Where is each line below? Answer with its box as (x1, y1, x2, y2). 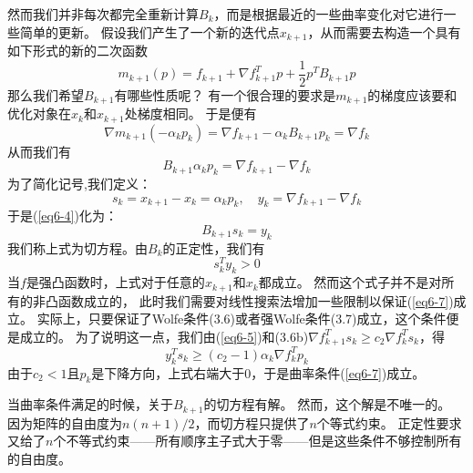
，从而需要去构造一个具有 (307, 22, 461, 41)
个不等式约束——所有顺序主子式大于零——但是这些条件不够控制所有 (53, 431, 462, 450)
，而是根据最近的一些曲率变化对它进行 (213, 5, 444, 23)
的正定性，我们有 (162, 238, 265, 257)
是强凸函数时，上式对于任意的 (26, 272, 205, 292)
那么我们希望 (7, 85, 84, 104)
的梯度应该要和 (367, 85, 458, 104)
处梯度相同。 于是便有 (124, 104, 257, 123)
